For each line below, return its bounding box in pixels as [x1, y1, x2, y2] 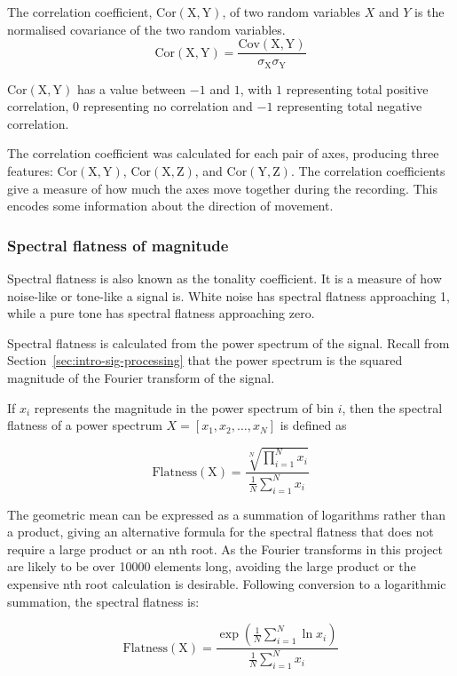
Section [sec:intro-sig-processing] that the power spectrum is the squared [7, 351, 403, 370]
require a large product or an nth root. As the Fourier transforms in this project [7, 539, 443, 558]
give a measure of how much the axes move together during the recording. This [7, 179, 437, 197]
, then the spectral [342, 398, 443, 417]
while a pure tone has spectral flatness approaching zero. [7, 304, 315, 322]
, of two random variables [222, 3, 361, 20]
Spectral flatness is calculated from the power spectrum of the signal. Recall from [7, 333, 450, 352]
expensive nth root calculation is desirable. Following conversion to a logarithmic [7, 574, 446, 592]
